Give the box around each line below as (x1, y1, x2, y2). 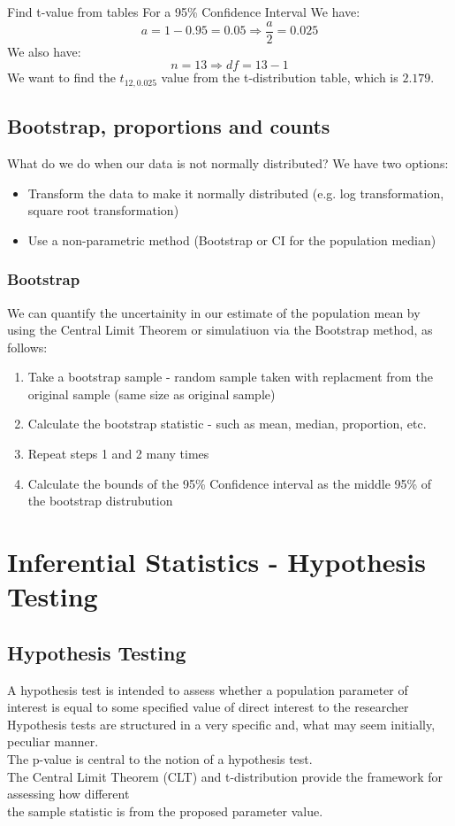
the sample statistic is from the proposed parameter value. (7, 801, 323, 820)
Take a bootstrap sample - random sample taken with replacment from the (27, 367, 433, 386)
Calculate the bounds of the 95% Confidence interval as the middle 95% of (27, 474, 432, 492)
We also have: (7, 42, 81, 60)
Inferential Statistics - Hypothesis (7, 544, 426, 580)
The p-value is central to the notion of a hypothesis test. (7, 749, 313, 768)
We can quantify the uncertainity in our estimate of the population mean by (7, 303, 421, 321)
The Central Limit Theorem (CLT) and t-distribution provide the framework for (7, 767, 444, 785)
